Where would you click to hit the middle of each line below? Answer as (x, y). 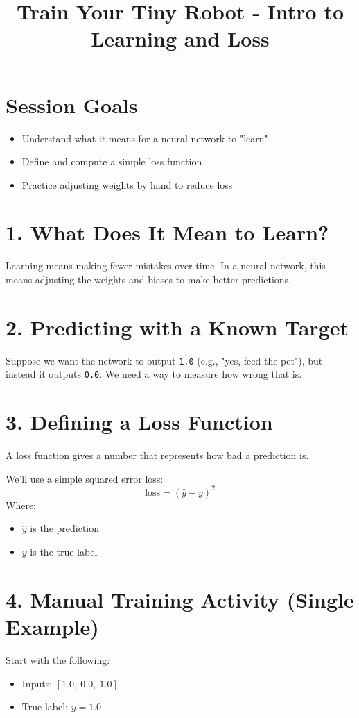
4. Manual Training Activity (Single (180, 599)
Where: (21, 504)
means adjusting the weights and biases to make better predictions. (148, 279)
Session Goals (72, 105)
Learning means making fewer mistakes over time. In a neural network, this (166, 266)
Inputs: (37, 683)
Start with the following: (58, 659)
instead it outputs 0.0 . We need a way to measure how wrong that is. (154, 374)
